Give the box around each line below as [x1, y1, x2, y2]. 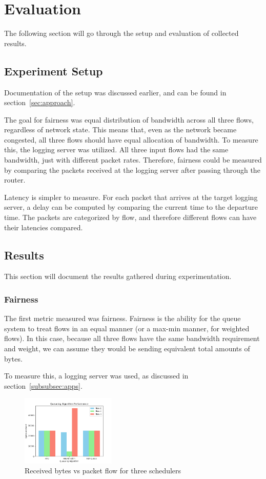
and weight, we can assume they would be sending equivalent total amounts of [4, 343, 250, 354]
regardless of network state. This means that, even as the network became [4, 124, 237, 135]
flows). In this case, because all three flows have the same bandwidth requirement [4, 333, 260, 344]
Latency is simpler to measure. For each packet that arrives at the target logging [4, 191, 258, 202]
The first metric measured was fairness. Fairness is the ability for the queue [4, 313, 241, 324]
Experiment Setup [4, 63, 103, 78]
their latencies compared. [4, 222, 83, 232]
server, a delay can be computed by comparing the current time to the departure [4, 202, 258, 212]
